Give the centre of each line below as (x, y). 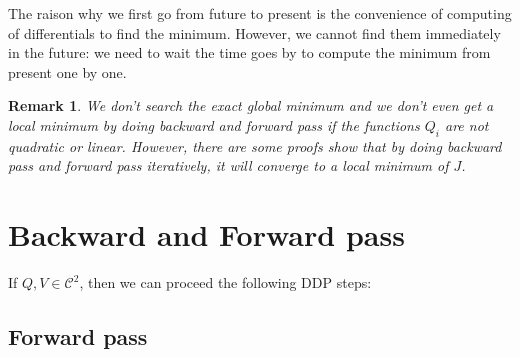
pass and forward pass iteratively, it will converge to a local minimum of (228, 165)
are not (466, 124)
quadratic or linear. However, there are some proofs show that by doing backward (255, 145)
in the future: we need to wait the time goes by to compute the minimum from (249, 52)
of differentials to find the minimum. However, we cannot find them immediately (254, 32)
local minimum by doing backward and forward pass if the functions (214, 124)
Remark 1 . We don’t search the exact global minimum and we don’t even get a (251, 105)
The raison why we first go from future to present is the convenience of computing (260, 13)
